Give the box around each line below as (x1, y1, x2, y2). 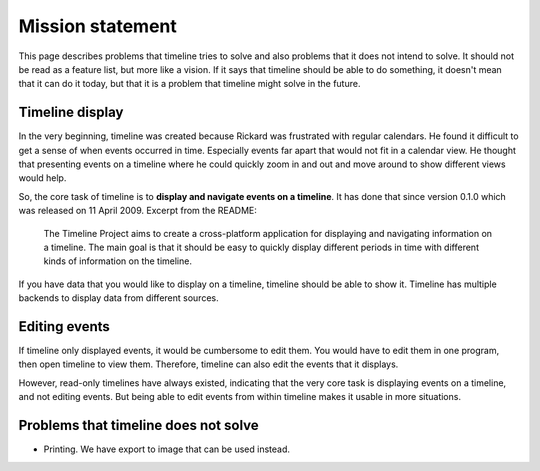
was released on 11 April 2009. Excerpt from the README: (18, 205, 257, 217)
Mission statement (18, 15, 177, 37)
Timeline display (18, 104, 124, 121)
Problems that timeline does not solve (18, 417, 259, 434)
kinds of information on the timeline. (43, 255, 192, 267)
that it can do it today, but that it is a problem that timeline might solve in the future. (18, 78, 361, 90)
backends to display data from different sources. (18, 292, 219, 304)
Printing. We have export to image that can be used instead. (43, 443, 290, 455)
